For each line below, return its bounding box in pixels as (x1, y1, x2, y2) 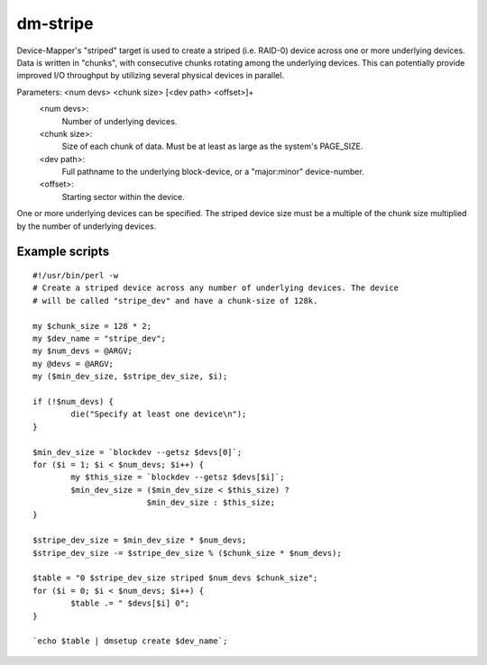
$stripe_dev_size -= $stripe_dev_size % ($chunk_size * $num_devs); (32, 548, 342, 558)
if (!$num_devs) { (32, 396, 115, 406)
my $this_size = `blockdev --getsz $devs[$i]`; (70, 472, 285, 482)
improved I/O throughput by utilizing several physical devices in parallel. (16, 70, 284, 81)
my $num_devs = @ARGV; (32, 346, 133, 356)
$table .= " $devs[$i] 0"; (70, 598, 190, 608)
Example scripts (16, 244, 110, 260)
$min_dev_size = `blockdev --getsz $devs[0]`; (32, 447, 243, 457)
